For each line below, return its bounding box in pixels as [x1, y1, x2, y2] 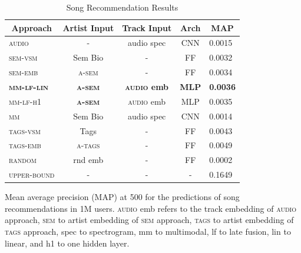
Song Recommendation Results [66, 1, 178, 13]
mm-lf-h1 [9, 95, 41, 107]
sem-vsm [9, 51, 38, 64]
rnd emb [73, 154, 104, 166]
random [9, 154, 37, 166]
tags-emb [9, 139, 41, 151]
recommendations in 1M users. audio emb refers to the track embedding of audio [5, 202, 296, 214]
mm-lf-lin [9, 80, 49, 92]
